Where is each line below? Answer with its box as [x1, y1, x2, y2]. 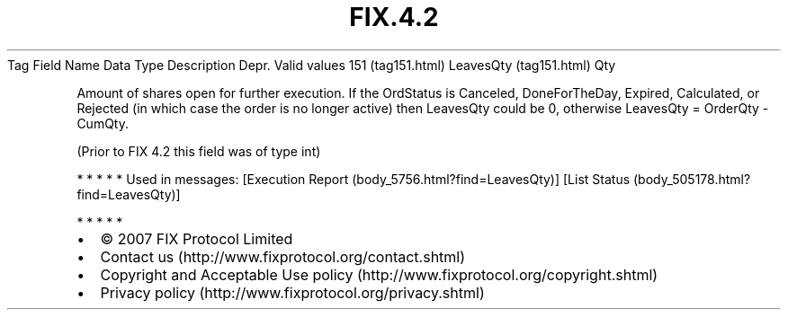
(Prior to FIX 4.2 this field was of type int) [76, 143, 321, 159]
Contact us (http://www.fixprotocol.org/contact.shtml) [100, 247, 466, 266]
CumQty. [76, 115, 130, 131]
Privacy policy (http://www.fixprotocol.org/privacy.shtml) [100, 283, 485, 302]
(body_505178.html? [633, 171, 751, 187]
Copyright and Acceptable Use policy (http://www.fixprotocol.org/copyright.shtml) [100, 265, 658, 284]
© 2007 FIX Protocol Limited [100, 229, 293, 248]
